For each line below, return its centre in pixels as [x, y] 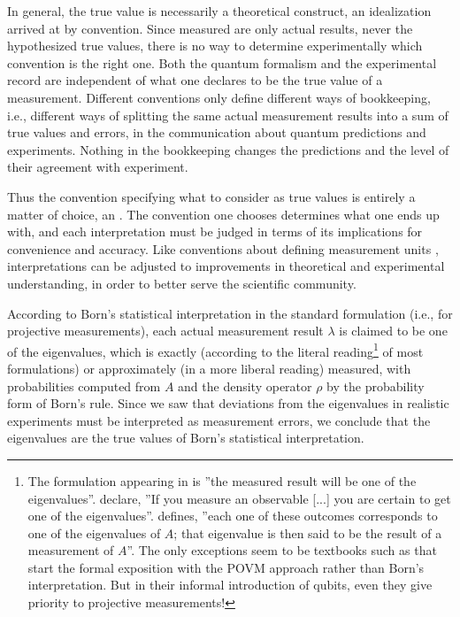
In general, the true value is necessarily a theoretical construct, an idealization [219, 11]
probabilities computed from [84, 386]
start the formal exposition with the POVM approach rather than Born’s [226, 567]
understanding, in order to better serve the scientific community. [182, 283]
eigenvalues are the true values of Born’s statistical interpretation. [186, 438]
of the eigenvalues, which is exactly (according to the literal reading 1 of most [215, 350]
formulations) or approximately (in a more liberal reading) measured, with [209, 368]
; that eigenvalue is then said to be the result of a [308, 532]
